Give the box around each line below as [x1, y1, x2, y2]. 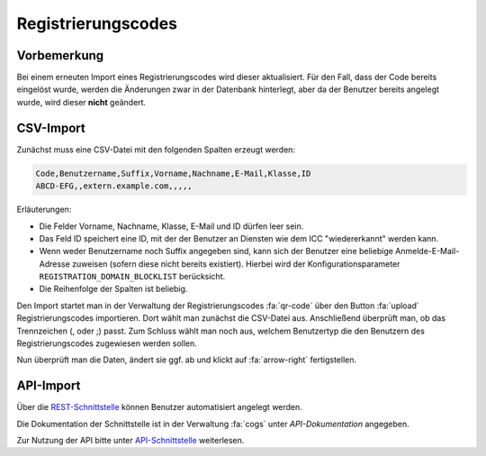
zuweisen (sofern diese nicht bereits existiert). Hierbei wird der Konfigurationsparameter [72, 258, 400, 269]
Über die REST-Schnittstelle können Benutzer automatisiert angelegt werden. [16, 402, 303, 413]
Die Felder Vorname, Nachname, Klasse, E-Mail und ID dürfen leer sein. [39, 221, 304, 232]
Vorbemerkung [16, 48, 104, 63]
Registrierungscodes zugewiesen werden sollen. [16, 338, 197, 349]
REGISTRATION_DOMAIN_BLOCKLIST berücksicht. [39, 271, 226, 282]
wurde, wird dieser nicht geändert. [16, 96, 147, 107]
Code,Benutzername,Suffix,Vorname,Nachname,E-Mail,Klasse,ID [35, 168, 311, 178]
